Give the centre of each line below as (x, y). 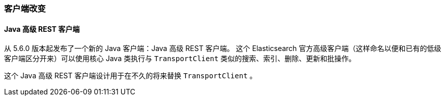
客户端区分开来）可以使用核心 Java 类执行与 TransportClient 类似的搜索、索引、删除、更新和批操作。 (180, 59)
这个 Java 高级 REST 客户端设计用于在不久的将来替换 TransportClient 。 (130, 76)
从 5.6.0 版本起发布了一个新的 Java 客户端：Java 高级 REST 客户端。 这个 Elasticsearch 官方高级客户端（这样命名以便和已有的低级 (223, 48)
